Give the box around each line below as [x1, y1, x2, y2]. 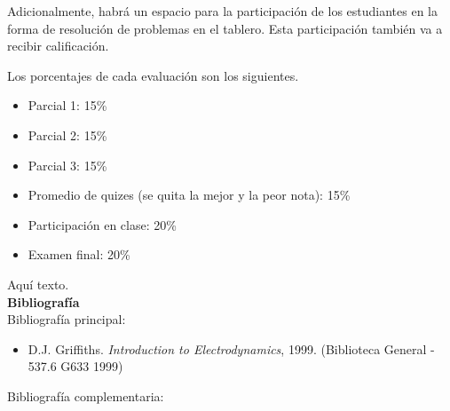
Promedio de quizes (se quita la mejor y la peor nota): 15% [28, 186, 351, 204]
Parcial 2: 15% [28, 125, 107, 144]
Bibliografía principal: [7, 310, 126, 328]
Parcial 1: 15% [28, 96, 107, 115]
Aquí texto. [7, 274, 69, 293]
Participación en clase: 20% [28, 215, 177, 233]
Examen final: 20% [28, 245, 130, 264]
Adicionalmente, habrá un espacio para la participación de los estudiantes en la [7, 2, 438, 20]
